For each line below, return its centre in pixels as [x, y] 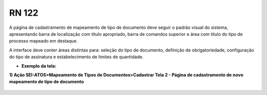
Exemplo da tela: [39, 66]
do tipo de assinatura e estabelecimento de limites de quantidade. [76, 57]
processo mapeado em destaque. [44, 41]
